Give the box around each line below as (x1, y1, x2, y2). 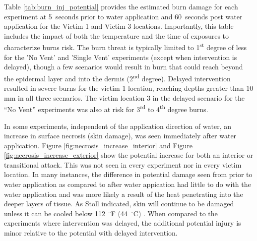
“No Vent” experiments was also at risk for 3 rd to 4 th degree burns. (4, 103, 208, 114)
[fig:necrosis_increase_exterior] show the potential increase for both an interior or (4, 150, 254, 160)
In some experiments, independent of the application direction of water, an (4, 120, 232, 131)
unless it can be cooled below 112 (4, 208, 105, 218)
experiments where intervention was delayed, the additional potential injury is (4, 218, 241, 228)
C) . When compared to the (133, 208, 218, 218)
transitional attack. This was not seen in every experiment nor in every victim (4, 159, 242, 170)
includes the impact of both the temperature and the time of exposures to (4, 30, 229, 41)
